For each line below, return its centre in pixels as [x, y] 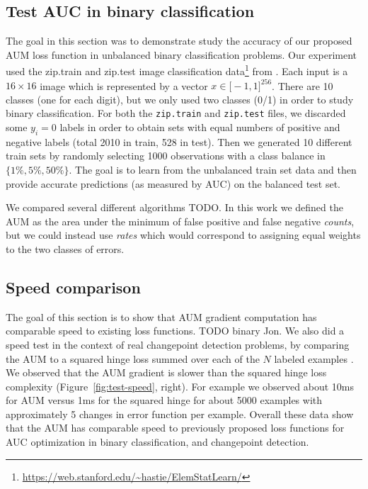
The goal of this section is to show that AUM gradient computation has [161, 316]
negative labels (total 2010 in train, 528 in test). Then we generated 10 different [179, 141]
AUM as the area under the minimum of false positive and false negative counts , [180, 221]
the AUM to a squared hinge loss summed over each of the [133, 358]
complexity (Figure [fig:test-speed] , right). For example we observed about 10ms [180, 386]
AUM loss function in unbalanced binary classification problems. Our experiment [182, 54]
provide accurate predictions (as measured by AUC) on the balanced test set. [173, 183]
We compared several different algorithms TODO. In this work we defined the [174, 207]
